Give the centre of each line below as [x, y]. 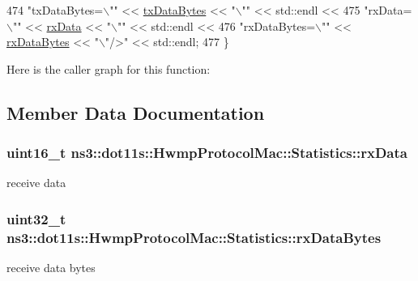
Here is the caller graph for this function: [109, 68]
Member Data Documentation [136, 112]
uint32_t [36, 218]
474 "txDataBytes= [55, 10]
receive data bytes [51, 268]
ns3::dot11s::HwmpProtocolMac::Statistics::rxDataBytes [194, 237]
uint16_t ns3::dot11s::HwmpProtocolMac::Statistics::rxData [207, 153]
